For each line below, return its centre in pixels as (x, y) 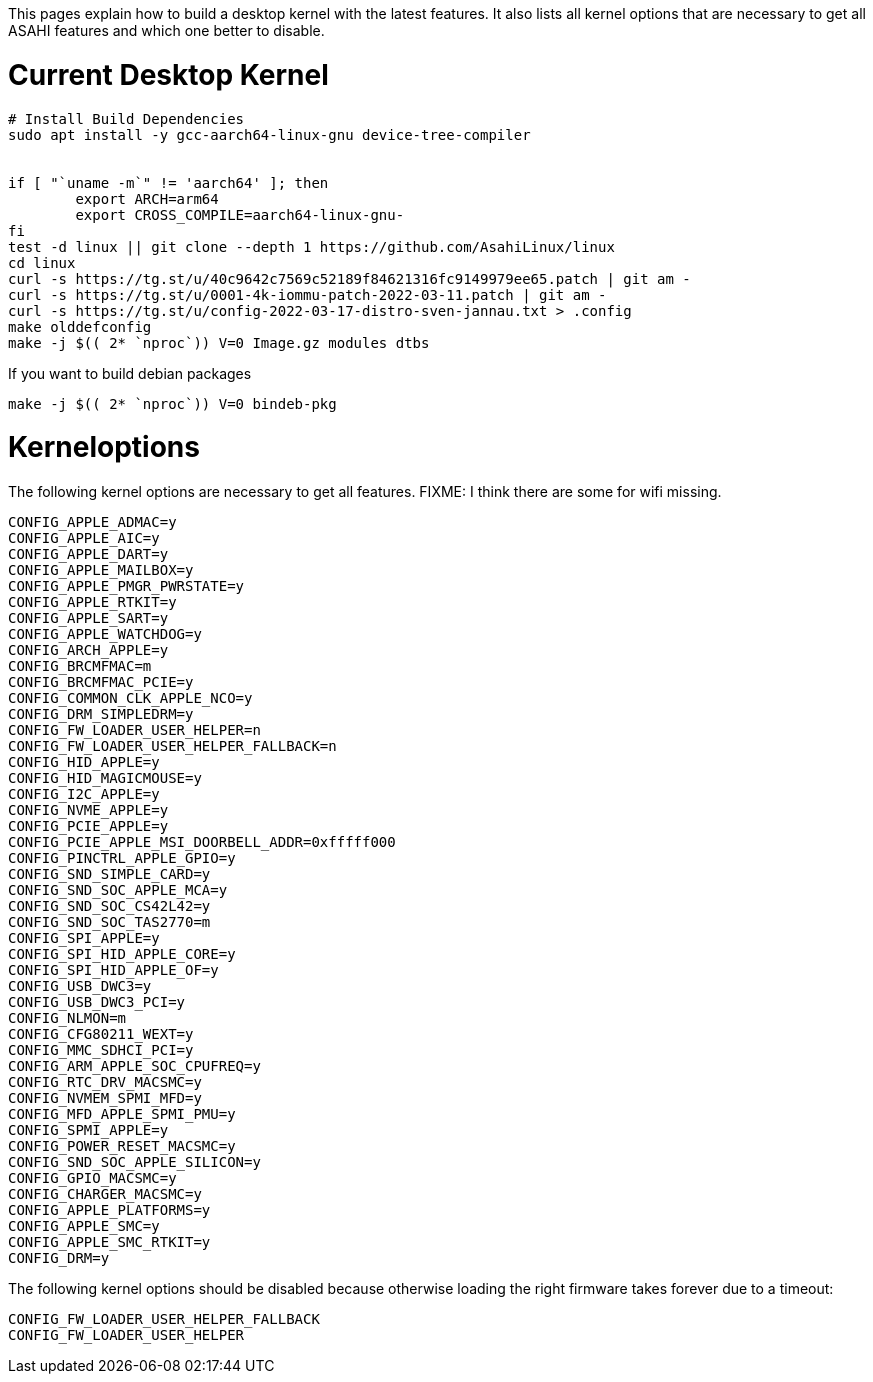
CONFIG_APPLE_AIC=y (84, 538)
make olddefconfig (80, 326)
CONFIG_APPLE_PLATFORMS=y (109, 1210)
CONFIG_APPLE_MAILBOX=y (101, 570)
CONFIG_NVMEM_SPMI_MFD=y (105, 1098)
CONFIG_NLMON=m (67, 1018)
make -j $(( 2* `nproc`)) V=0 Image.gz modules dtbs (219, 342)
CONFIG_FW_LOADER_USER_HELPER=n (134, 730)
